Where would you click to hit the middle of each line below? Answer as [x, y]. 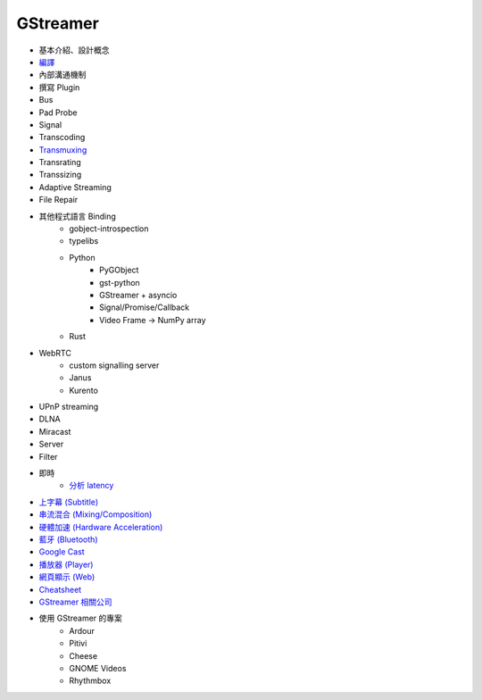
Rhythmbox [90, 681]
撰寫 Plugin [59, 87]
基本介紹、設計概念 [74, 50]
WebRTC [55, 353]
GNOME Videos [98, 668]
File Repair [58, 200]
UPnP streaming [69, 407]
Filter [48, 456]
